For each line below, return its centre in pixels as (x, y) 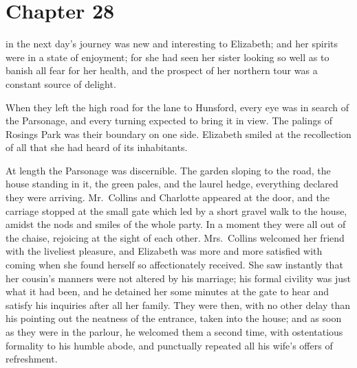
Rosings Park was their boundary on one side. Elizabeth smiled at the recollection (178, 134)
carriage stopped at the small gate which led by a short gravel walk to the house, (176, 210)
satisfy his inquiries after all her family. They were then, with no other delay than (178, 304)
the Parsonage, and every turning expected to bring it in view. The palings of (169, 120)
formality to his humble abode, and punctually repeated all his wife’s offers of (169, 345)
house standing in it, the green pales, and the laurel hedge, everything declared (172, 184)
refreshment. (32, 359)
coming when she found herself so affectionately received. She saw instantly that (174, 265)
